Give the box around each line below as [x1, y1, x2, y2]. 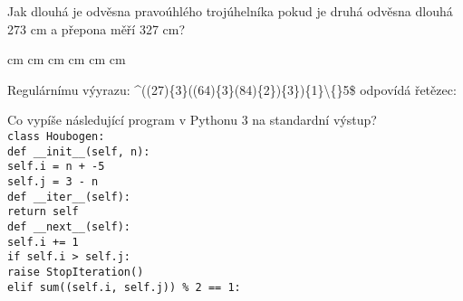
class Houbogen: [7, 129, 105, 143]
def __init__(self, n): [7, 145, 150, 158]
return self [7, 205, 79, 219]
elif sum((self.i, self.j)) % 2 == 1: [7, 280, 241, 294]
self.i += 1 [7, 235, 79, 249]
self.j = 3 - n [7, 174, 99, 188]
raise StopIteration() [7, 265, 144, 278]
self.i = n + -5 [7, 160, 105, 174]
